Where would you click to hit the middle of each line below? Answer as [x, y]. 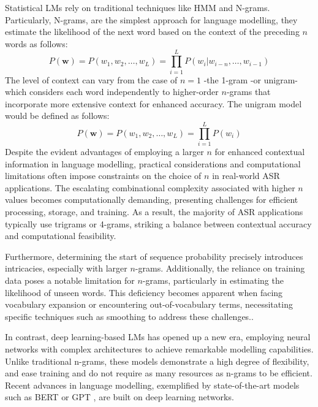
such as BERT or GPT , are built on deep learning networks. [119, 397]
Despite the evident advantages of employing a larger [104, 151]
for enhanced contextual [260, 151]
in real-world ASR [246, 176]
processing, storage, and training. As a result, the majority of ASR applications [154, 211]
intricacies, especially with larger [66, 268]
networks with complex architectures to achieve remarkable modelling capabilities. [159, 348]
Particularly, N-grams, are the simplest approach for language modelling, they [151, 19]
